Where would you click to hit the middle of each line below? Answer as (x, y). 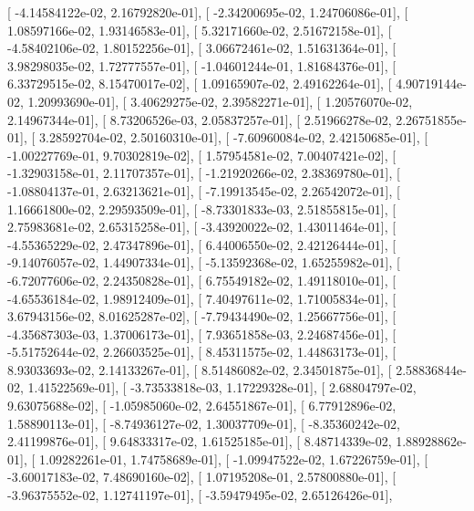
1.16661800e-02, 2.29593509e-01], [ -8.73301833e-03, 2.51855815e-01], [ (202, 209)
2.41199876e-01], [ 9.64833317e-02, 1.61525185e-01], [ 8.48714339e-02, (200, 441)
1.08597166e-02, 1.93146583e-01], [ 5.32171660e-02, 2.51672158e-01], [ (200, 30)
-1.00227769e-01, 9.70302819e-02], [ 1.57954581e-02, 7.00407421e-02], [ (202, 155)
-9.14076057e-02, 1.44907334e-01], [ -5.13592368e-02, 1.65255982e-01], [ (204, 262)
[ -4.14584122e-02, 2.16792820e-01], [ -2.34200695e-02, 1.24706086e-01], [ (208, 12)
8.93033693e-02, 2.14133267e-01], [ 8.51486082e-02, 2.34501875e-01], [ (200, 369)
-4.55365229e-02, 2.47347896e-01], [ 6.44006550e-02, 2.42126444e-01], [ (202, 244)
